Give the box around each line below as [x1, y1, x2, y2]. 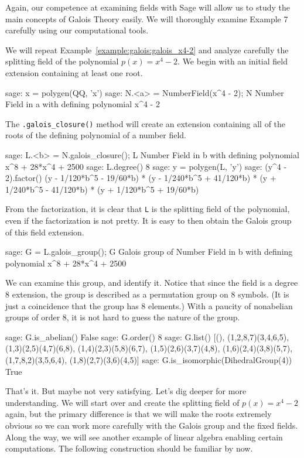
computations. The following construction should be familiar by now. [5, 442, 253, 454]
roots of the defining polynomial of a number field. [5, 129, 186, 141]
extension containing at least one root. [5, 66, 143, 78]
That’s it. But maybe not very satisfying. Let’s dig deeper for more [5, 385, 247, 397]
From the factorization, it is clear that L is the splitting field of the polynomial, [5, 203, 290, 215]
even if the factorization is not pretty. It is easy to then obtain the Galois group [5, 214, 292, 227]
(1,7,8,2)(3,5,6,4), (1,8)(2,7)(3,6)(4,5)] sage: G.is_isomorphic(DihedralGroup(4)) [5, 353, 292, 365]
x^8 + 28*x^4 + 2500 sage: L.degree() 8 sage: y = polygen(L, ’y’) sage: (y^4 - [5, 160, 287, 172]
